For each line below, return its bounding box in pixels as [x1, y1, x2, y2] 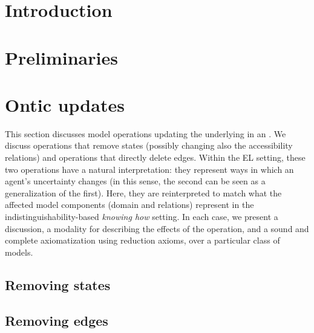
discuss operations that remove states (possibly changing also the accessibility [5, 139, 293, 152]
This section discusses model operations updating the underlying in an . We [5, 127, 286, 140]
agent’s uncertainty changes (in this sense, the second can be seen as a [5, 175, 266, 187]
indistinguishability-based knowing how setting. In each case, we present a [5, 210, 278, 223]
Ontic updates [5, 92, 125, 117]
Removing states [5, 275, 111, 294]
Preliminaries [5, 45, 118, 70]
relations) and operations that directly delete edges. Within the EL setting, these [5, 151, 306, 164]
